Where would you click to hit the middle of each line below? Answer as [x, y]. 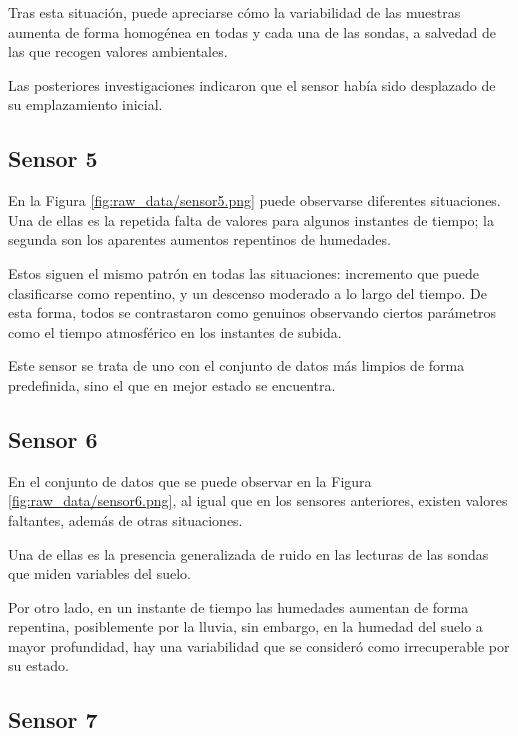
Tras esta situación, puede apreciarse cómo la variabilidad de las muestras [234, 12]
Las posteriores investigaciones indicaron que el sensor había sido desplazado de [252, 84]
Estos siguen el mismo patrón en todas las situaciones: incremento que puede [244, 272]
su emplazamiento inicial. [85, 104]
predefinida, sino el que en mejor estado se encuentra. [172, 384]
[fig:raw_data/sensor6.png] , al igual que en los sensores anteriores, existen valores [258, 500]
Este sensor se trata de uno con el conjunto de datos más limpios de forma [236, 365]
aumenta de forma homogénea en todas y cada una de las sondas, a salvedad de [252, 31]
